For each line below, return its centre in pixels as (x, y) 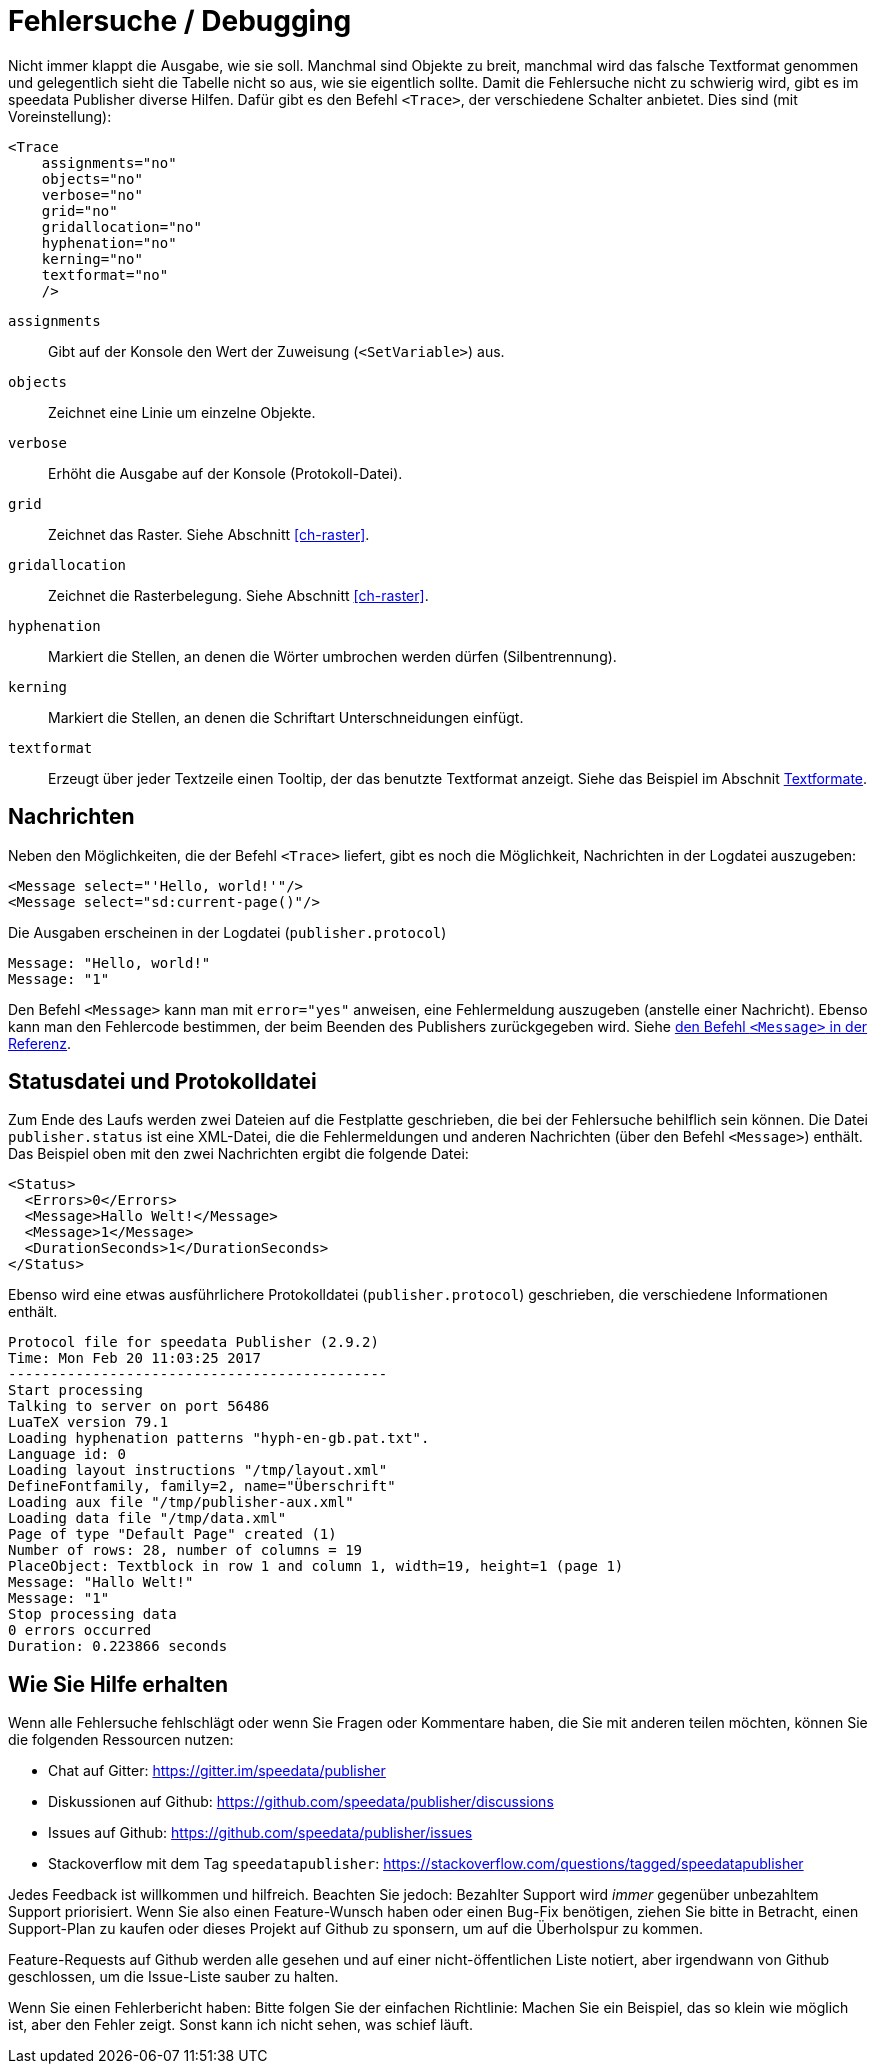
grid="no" (79, 210)
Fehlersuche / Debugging (180, 21)
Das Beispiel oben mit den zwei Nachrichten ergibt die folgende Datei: (238, 1154)
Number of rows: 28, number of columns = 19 (185, 1550)
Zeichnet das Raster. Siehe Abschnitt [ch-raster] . (209, 534)
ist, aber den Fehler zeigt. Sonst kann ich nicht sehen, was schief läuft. (240, 2025)
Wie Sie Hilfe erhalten (118, 1684)
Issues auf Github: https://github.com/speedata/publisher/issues (260, 1833)
